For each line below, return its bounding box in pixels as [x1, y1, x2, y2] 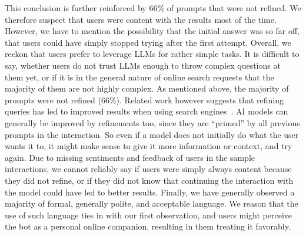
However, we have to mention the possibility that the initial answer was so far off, [5, 25, 300, 37]
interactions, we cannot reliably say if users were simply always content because [5, 163, 292, 175]
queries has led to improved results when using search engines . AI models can [5, 105, 288, 117]
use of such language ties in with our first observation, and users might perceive [5, 208, 292, 221]
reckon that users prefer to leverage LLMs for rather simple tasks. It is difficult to [5, 48, 300, 60]
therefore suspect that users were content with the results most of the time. [5, 13, 277, 25]
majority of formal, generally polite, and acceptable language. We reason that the [5, 197, 298, 210]
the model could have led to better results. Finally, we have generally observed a [5, 186, 295, 198]
